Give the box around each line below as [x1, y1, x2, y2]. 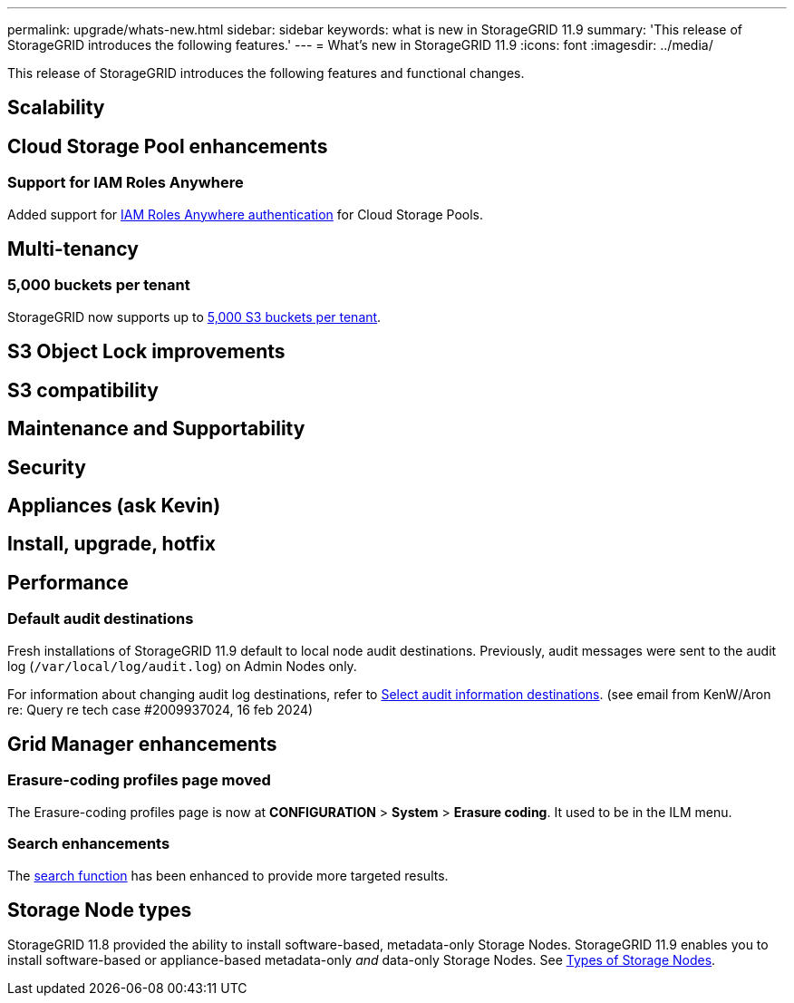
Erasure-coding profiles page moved [7, 771, 271, 790]
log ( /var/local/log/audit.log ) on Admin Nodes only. [7, 657, 357, 674]
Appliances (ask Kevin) [7, 493, 221, 517]
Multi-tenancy [7, 238, 139, 261]
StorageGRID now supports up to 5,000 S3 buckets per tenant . [7, 308, 382, 325]
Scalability [7, 96, 105, 120]
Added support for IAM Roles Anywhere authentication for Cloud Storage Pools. [7, 206, 484, 222]
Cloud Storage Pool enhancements [7, 134, 328, 158]
